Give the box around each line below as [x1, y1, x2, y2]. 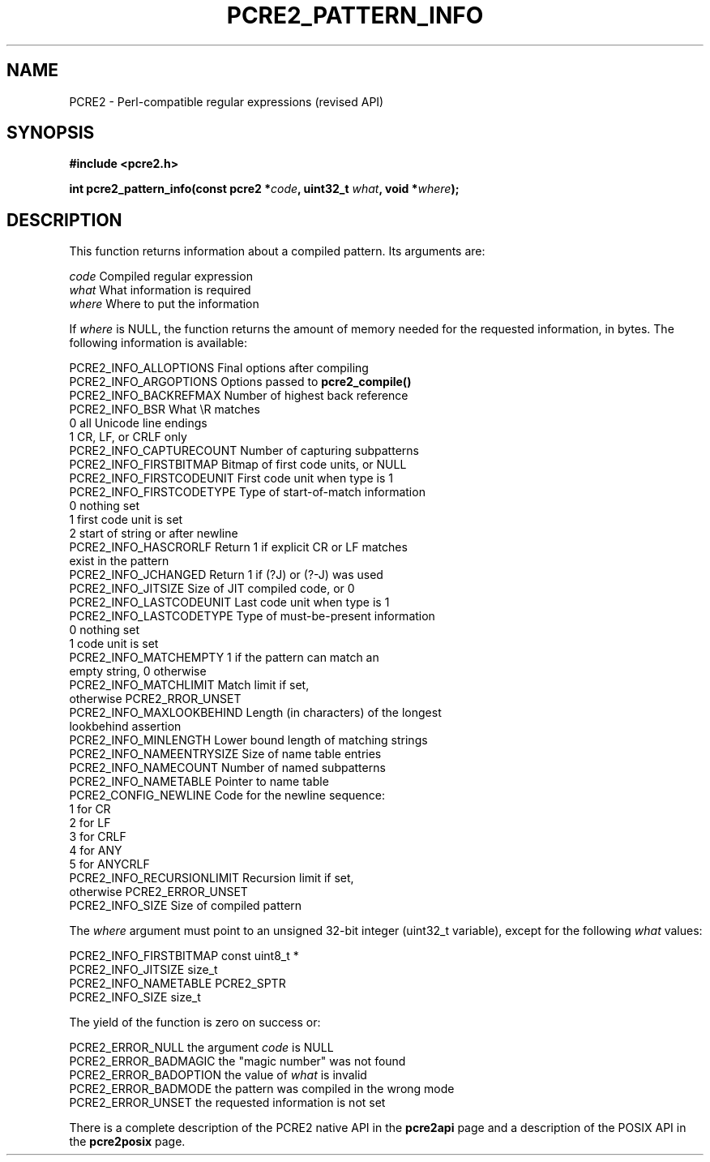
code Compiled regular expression [69, 269, 253, 284]
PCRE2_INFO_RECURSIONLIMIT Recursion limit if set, [69, 871, 354, 885]
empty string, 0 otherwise [69, 664, 207, 679]
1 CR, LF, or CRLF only [69, 430, 187, 444]
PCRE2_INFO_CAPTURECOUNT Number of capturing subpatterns [69, 444, 419, 458]
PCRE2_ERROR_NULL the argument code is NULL [69, 1040, 334, 1055]
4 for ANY [69, 843, 122, 858]
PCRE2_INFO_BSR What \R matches [69, 402, 260, 417]
